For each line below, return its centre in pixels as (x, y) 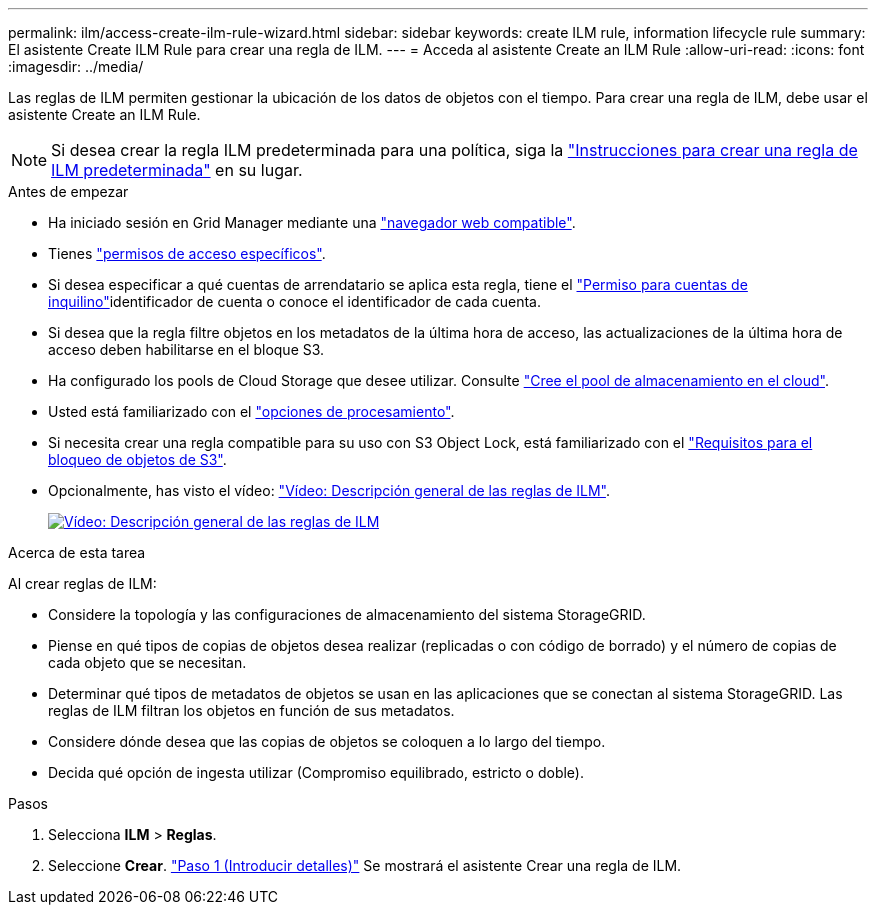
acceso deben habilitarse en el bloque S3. (186, 349)
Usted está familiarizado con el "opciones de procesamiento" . (251, 411)
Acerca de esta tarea (77, 552)
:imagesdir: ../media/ (76, 66)
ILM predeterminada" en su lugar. (177, 170)
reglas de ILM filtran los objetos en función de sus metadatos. (251, 710)
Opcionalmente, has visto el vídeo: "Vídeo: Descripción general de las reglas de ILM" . (329, 490)
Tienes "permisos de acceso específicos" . (187, 253)
